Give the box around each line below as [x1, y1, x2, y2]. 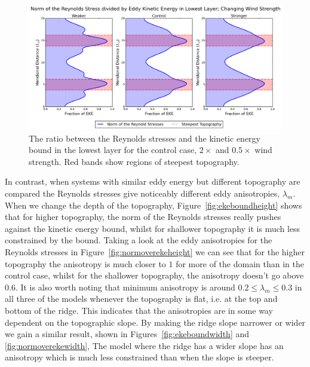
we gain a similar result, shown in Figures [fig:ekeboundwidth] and [5, 328, 250, 340]
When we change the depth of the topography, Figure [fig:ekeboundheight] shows [5, 198, 302, 211]
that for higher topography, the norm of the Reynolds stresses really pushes [5, 210, 281, 223]
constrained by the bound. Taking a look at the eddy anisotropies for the [5, 234, 272, 246]
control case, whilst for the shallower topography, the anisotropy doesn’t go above [5, 269, 304, 282]
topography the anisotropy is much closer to [5, 257, 166, 270]
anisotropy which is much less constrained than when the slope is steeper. [5, 351, 274, 363]
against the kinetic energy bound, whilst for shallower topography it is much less [5, 222, 300, 234]
